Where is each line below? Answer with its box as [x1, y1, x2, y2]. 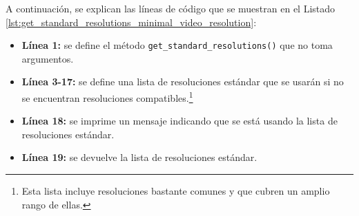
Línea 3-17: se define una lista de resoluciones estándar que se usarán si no [21, 74, 344, 89]
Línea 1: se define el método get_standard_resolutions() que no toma [21, 38, 333, 52]
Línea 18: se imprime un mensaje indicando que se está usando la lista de [21, 114, 338, 128]
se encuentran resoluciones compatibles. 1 [21, 89, 193, 105]
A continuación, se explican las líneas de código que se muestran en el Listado [6, 1, 336, 15]
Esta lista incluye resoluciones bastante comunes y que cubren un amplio [21, 184, 330, 198]
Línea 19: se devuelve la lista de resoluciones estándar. [21, 150, 258, 164]
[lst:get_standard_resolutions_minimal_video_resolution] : [6, 14, 257, 29]
